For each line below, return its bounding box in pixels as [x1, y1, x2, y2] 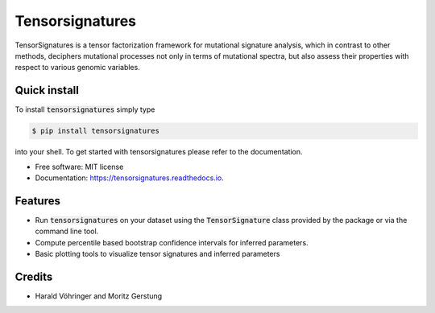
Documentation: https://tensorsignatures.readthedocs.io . [35, 173, 225, 183]
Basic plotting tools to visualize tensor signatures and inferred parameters [35, 249, 280, 259]
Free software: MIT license [35, 162, 124, 171]
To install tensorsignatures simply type [14, 105, 155, 114]
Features [14, 194, 60, 208]
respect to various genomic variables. [14, 63, 140, 72]
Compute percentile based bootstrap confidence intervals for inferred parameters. [35, 237, 309, 247]
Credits [14, 270, 53, 283]
